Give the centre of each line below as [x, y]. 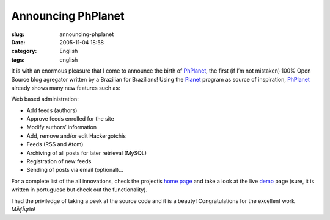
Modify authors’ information [62, 127]
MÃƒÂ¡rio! [24, 209]
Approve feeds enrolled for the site [70, 119]
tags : [18, 59]
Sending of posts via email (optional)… [75, 170]
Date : [18, 42]
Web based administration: [45, 99]
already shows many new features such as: [66, 88]
